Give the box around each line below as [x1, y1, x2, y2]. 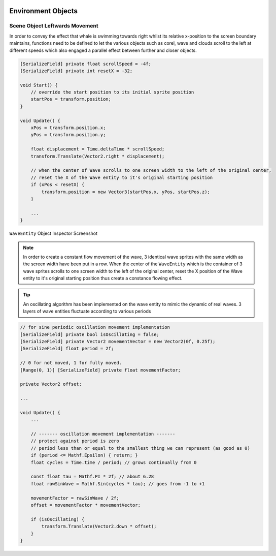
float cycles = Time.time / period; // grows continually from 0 [30, 459, 197, 465]
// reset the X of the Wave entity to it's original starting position [30, 174, 213, 180]
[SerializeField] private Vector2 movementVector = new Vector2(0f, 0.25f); [20, 338, 216, 344]
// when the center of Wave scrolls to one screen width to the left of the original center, [30, 168, 271, 173]
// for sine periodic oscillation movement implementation [20, 324, 170, 330]
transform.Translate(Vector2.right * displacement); [30, 153, 165, 159]
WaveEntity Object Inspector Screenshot [9, 230, 98, 236]
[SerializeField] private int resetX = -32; [20, 68, 133, 74]
